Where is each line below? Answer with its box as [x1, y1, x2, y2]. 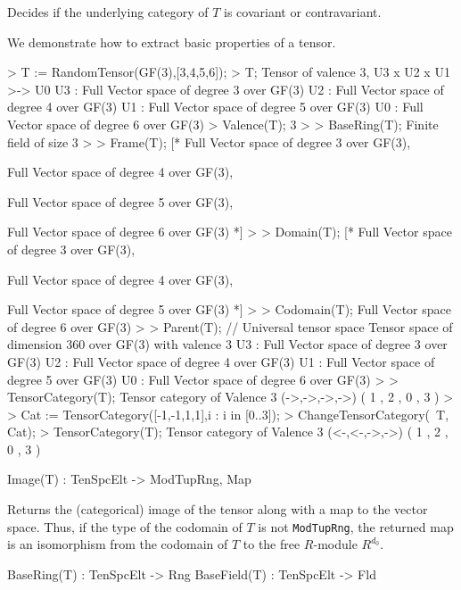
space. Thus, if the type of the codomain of [7, 517, 243, 536]
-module [313, 535, 358, 553]
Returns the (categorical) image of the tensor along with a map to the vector [7, 500, 428, 519]
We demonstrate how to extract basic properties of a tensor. [7, 32, 336, 51]
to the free [243, 535, 300, 553]
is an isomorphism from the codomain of [7, 535, 228, 553]
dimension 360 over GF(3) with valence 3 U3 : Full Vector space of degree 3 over [7, 335, 448, 353]
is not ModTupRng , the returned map [258, 517, 454, 536]
